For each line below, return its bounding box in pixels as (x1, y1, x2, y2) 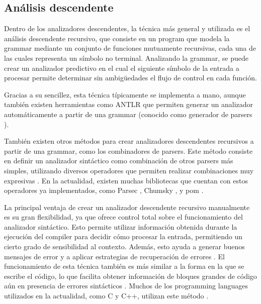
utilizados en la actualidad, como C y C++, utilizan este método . (4, 290, 209, 301)
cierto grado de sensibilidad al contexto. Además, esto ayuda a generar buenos (4, 241, 245, 252)
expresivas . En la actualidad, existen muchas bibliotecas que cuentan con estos (4, 175, 248, 185)
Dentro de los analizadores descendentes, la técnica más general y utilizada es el (4, 23, 250, 34)
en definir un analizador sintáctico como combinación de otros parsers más (4, 155, 233, 166)
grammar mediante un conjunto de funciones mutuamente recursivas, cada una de (4, 43, 256, 53)
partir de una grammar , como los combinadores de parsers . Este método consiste (4, 145, 253, 156)
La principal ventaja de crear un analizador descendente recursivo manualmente (4, 201, 250, 212)
